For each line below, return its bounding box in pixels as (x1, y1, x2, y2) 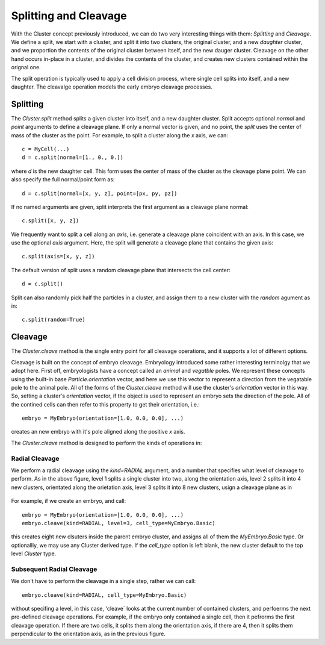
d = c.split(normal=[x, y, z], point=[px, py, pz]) (22, 190, 178, 197)
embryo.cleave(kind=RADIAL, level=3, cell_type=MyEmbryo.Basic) (22, 520, 216, 526)
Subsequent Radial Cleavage (11, 565, 97, 573)
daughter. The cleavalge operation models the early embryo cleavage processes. (11, 83, 213, 90)
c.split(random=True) (22, 316, 85, 323)
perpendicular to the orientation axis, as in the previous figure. (11, 630, 166, 638)
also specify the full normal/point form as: (11, 176, 115, 183)
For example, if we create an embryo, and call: (11, 497, 126, 505)
